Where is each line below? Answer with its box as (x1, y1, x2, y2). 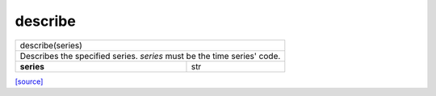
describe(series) (19, 40, 82, 51)
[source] (15, 77, 44, 86)
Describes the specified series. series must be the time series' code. (19, 50, 281, 61)
